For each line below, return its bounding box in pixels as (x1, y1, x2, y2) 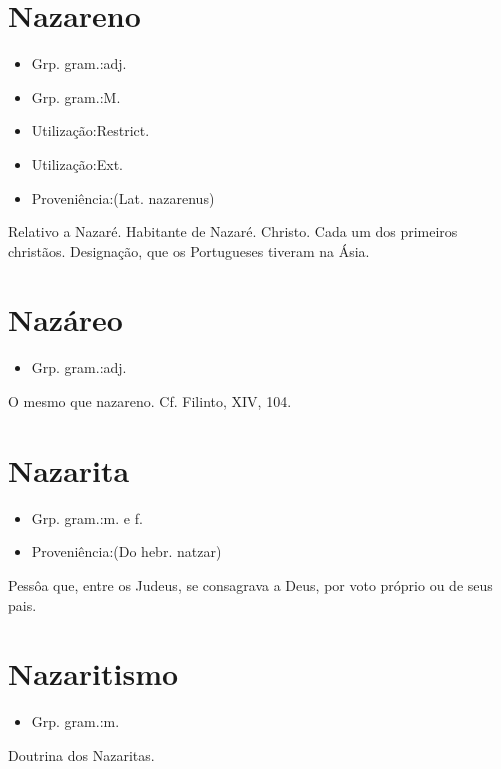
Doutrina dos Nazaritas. (8, 744, 155, 765)
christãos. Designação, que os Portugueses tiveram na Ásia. (8, 240, 370, 261)
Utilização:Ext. (31, 153, 124, 174)
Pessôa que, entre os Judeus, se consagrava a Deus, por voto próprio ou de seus (8, 574, 493, 595)
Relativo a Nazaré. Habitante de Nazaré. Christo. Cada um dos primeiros (8, 221, 458, 242)
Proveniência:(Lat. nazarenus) (31, 187, 215, 208)
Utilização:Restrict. (31, 120, 150, 141)
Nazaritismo (8, 653, 179, 694)
